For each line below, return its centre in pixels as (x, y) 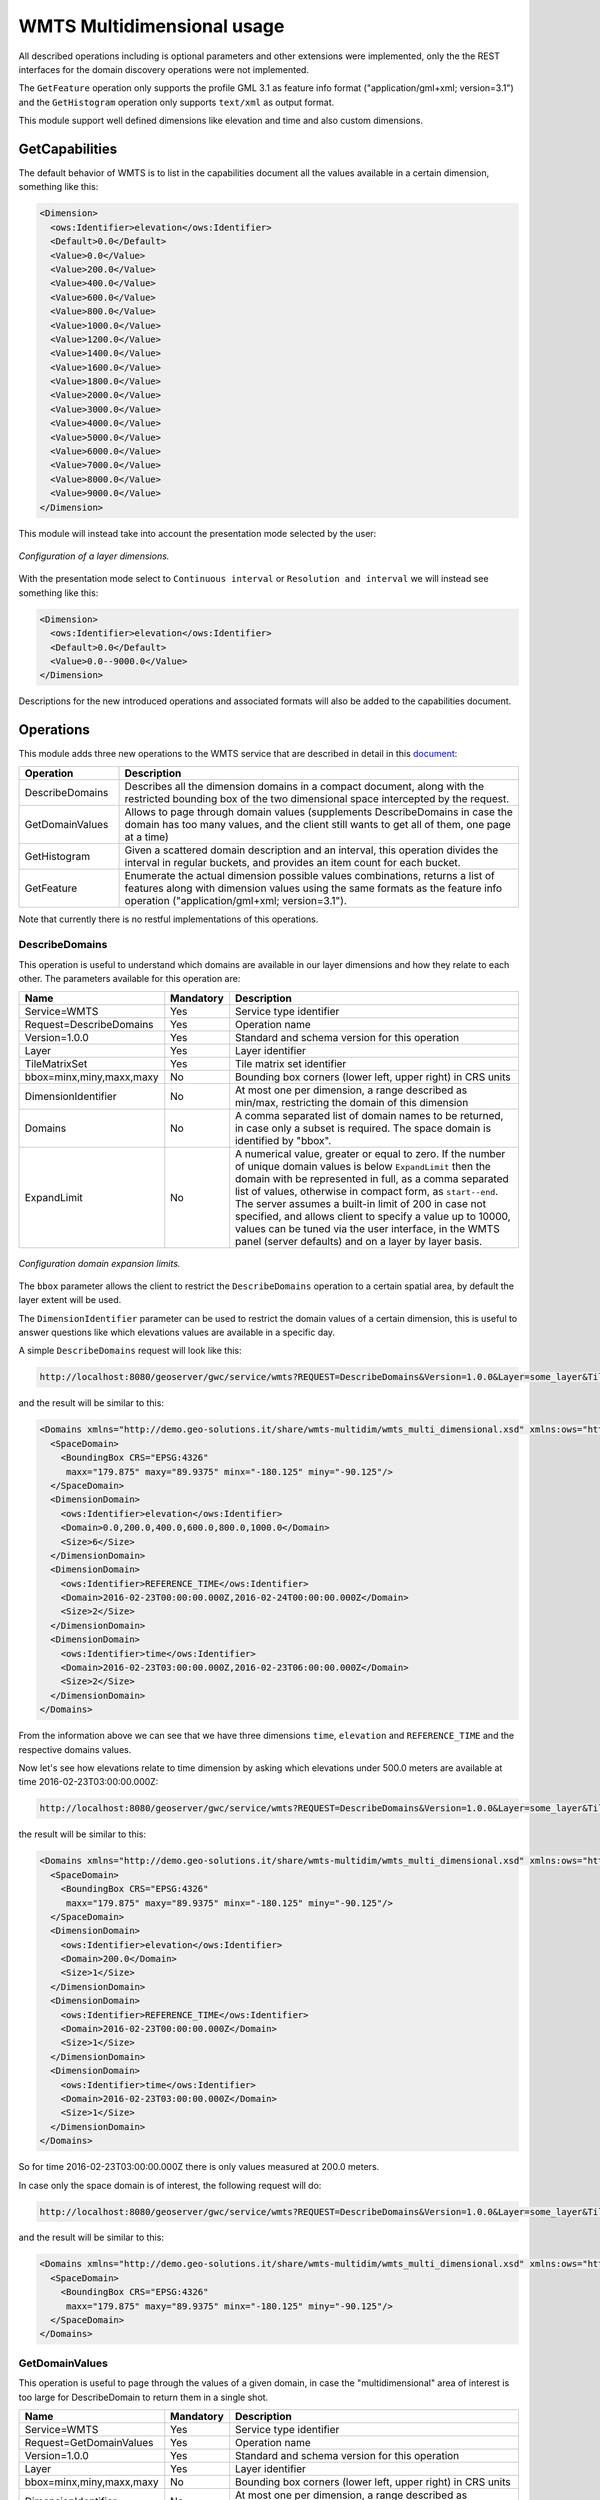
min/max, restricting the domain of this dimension (352, 1102)
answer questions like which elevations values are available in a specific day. (176, 1332)
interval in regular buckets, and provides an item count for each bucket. (292, 862)
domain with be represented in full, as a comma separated (372, 1178)
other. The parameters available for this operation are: (129, 979)
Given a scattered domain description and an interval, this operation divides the (311, 850)
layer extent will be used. (70, 1300)
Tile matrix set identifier (291, 1063)
